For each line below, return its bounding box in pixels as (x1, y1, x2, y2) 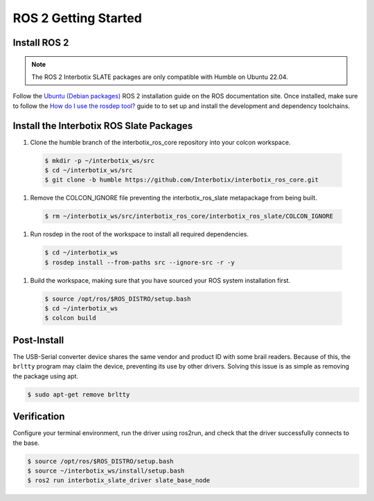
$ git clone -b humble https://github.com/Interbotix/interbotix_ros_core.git (44, 176, 319, 184)
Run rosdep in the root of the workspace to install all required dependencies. (30, 230, 249, 238)
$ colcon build (44, 314, 96, 322)
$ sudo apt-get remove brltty (27, 390, 130, 398)
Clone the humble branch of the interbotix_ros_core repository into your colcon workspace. (30, 138, 291, 146)
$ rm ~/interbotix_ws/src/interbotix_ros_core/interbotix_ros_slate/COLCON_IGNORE (44, 212, 334, 220)
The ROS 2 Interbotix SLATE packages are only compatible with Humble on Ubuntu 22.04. (31, 73, 289, 81)
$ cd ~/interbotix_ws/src (44, 166, 133, 175)
